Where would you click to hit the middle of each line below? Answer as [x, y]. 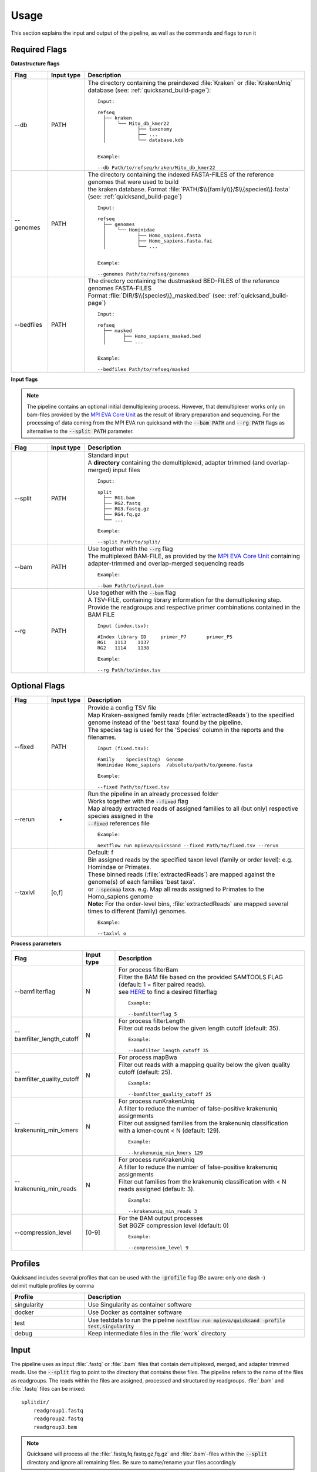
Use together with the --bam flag [132, 593]
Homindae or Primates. [119, 867]
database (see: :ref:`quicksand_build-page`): [149, 90]
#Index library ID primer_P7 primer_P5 [165, 637]
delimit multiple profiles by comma [53, 1286]
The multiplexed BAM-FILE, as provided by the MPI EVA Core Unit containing [194, 556]
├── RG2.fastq [122, 503]
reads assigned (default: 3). [156, 1189]
